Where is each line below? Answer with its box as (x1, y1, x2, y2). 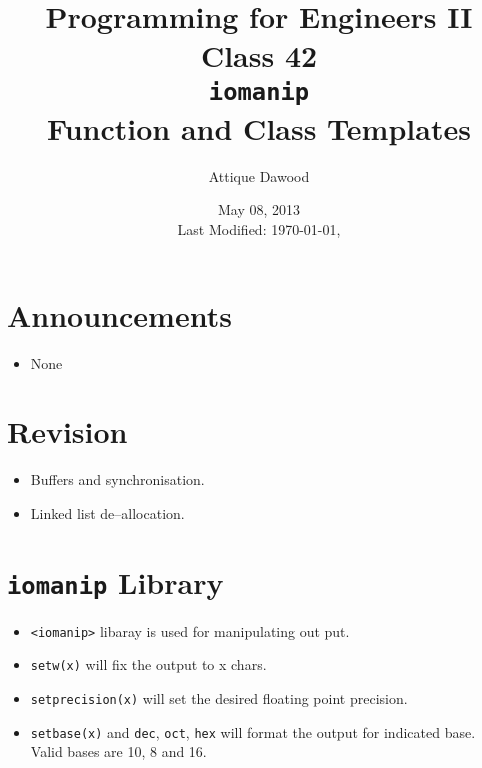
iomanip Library (7, 561, 224, 602)
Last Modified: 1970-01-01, (177, 219, 341, 239)
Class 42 (200, 35, 318, 76)
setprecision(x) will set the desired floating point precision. (30, 688, 408, 708)
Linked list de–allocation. (30, 502, 185, 523)
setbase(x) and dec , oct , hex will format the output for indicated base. (30, 721, 476, 742)
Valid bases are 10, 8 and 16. (30, 741, 207, 762)
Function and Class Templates (47, 107, 471, 148)
